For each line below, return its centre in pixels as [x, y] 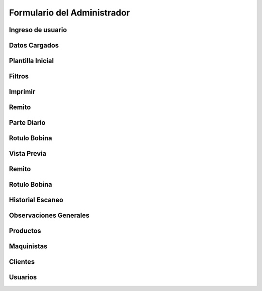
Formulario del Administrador [70, 13]
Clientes [22, 262]
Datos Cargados [34, 45]
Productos [25, 231]
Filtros [19, 76]
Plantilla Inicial [32, 61]
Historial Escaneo [36, 200]
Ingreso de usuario [38, 30]
